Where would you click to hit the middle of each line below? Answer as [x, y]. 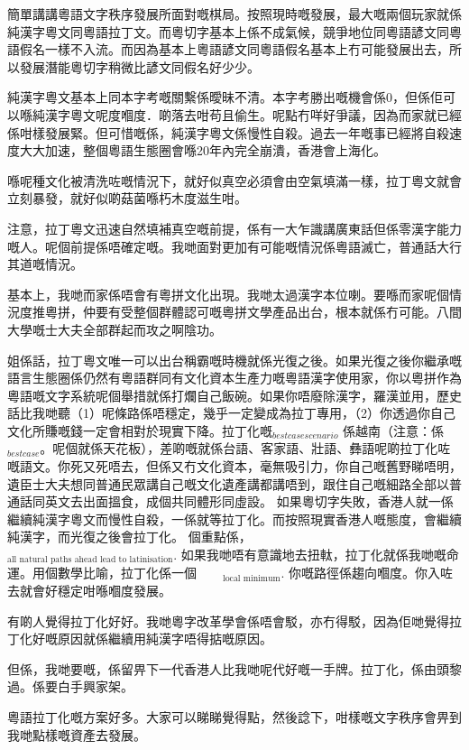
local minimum [251, 578]
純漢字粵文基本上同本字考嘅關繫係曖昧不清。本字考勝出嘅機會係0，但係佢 [225, 97]
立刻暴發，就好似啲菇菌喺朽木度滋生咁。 [127, 198]
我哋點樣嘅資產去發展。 [77, 734]
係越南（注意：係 [394, 430]
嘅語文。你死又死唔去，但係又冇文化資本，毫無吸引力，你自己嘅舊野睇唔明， [234, 466]
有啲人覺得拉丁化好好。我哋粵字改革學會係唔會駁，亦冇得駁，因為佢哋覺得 [228, 620]
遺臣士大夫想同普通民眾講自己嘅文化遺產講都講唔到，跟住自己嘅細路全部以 [228, 483]
